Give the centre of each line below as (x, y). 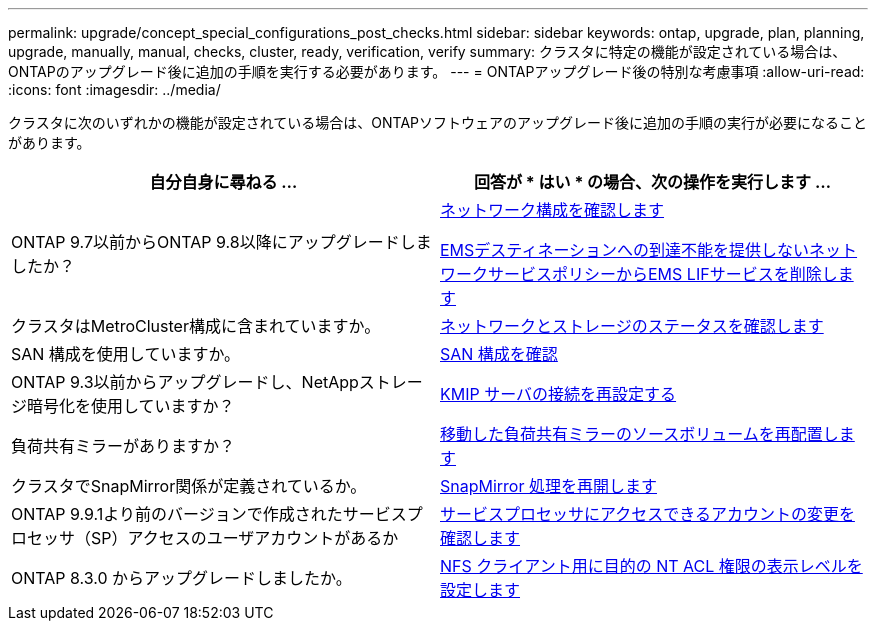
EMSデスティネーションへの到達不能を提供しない (625, 250)
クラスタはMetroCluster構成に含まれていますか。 (196, 326)
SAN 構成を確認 (499, 354)
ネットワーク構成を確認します (552, 210)
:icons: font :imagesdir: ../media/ (114, 89)
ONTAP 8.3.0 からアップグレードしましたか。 (181, 578)
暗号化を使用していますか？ (131, 406)
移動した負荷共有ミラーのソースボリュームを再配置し (639, 434)
